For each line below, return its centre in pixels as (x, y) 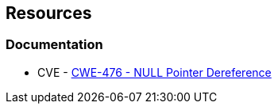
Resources (49, 13)
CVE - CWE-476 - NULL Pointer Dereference (154, 72)
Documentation (54, 45)
